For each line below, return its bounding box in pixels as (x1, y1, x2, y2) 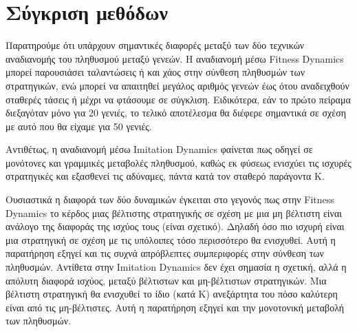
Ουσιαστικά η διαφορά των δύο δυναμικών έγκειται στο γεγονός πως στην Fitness (6, 192, 334, 207)
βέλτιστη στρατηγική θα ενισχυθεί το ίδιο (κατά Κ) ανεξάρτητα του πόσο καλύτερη (6, 287, 338, 301)
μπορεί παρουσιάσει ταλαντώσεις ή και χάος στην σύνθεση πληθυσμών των (6, 65, 305, 79)
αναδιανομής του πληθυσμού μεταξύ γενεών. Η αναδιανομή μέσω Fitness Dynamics (6, 51, 344, 65)
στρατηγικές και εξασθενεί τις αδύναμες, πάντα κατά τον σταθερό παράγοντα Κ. (6, 169, 325, 183)
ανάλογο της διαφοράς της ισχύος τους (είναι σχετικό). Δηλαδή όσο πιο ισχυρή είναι (6, 219, 345, 234)
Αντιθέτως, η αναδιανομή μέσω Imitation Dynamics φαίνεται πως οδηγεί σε (6, 142, 313, 156)
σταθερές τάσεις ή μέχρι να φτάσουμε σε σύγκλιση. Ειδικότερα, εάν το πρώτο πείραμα (6, 92, 351, 106)
